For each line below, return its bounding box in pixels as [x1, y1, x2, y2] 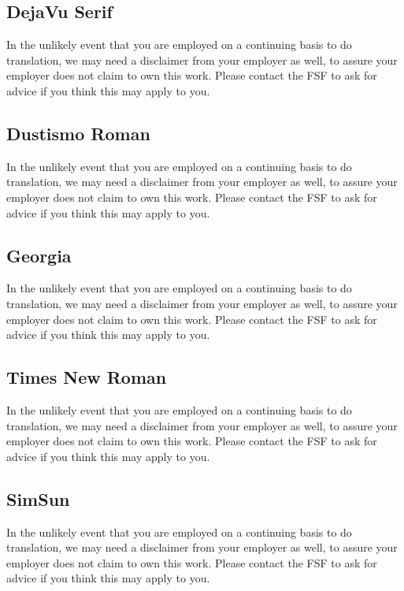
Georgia [6, 243, 72, 267]
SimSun [6, 486, 70, 511]
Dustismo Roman [6, 121, 150, 145]
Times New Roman [6, 365, 167, 389]
